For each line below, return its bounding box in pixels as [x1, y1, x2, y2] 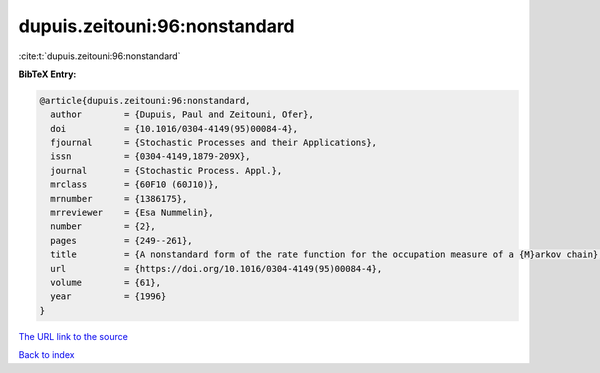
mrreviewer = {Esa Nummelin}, [50, 207, 214, 219]
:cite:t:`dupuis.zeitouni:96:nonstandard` [18, 50, 181, 62]
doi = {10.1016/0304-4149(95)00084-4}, [50, 123, 299, 134]
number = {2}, [50, 221, 157, 232]
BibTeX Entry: [18, 68, 77, 80]
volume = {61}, [50, 277, 162, 288]
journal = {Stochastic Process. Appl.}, [50, 165, 283, 176]
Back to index [18, 349, 75, 361]
